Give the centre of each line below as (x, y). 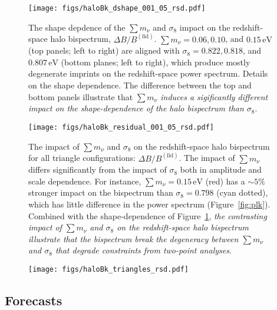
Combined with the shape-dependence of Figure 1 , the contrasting (148, 215)
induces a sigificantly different (214, 96)
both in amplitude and (221, 169)
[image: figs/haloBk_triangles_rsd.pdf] (109, 269)
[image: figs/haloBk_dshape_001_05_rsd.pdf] (117, 8)
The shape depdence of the (77, 27)
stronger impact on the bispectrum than (101, 192)
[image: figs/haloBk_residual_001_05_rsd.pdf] (121, 127)
